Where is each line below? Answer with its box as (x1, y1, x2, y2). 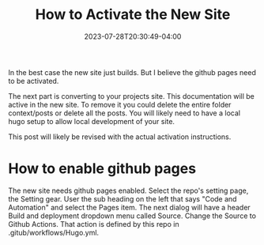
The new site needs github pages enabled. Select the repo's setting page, (8, 186, 249, 195)
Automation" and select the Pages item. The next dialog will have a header (8, 202, 251, 212)
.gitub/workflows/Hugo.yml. (8, 228, 100, 237)
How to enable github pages (8, 160, 196, 178)
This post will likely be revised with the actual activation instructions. (8, 132, 232, 141)
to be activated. (8, 76, 59, 85)
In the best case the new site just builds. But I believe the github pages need (8, 67, 257, 77)
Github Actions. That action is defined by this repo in (8, 219, 179, 228)
